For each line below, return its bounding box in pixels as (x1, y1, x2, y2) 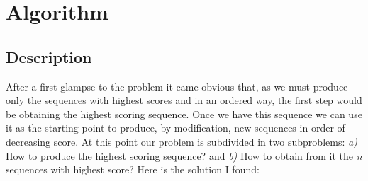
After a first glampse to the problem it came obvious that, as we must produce (6, 78, 348, 93)
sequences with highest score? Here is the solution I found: (6, 162, 260, 177)
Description (6, 45, 92, 67)
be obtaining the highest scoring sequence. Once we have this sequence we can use (6, 106, 362, 121)
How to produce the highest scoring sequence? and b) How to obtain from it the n (6, 148, 362, 163)
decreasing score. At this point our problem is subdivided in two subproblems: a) (6, 134, 357, 148)
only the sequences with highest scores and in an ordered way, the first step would (6, 93, 362, 107)
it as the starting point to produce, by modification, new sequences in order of (6, 120, 345, 135)
